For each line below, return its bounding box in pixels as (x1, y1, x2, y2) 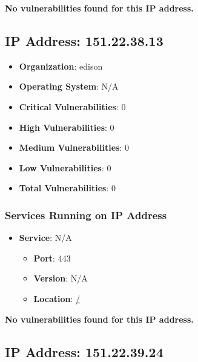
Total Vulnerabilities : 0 (19, 182, 116, 194)
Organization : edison (19, 59, 103, 72)
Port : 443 (33, 251, 71, 264)
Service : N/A (19, 231, 72, 244)
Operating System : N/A (19, 80, 119, 93)
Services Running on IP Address (5, 207, 167, 222)
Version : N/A (33, 272, 88, 285)
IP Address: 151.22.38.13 (5, 31, 163, 50)
